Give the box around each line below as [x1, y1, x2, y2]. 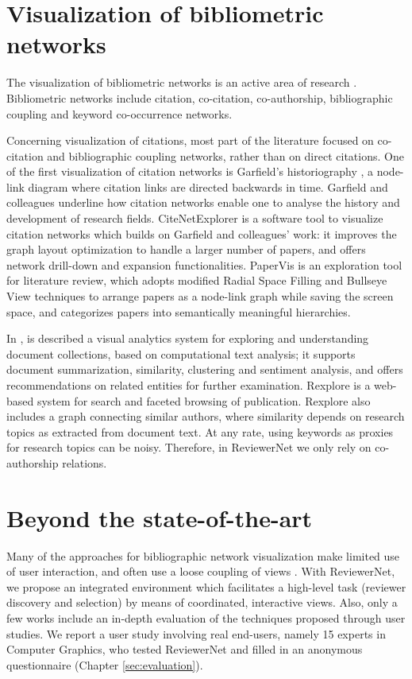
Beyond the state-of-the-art [6, 501, 313, 533]
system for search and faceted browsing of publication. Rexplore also [37, 392, 371, 409]
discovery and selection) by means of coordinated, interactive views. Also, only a [6, 594, 398, 611]
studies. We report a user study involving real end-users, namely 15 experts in [6, 625, 386, 642]
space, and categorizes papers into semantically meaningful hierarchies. [6, 303, 351, 320]
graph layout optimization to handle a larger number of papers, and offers [6, 241, 366, 258]
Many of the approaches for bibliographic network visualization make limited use [6, 547, 400, 564]
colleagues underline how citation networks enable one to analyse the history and [6, 194, 400, 211]
